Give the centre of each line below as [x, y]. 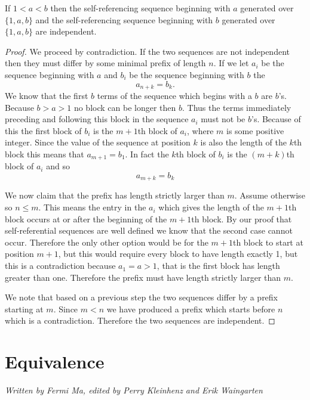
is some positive [255, 130]
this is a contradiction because [60, 266]
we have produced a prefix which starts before [191, 308]
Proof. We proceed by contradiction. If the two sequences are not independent [147, 51]
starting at [24, 308]
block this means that [44, 154]
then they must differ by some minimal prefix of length [105, 63]
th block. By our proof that [242, 218]
